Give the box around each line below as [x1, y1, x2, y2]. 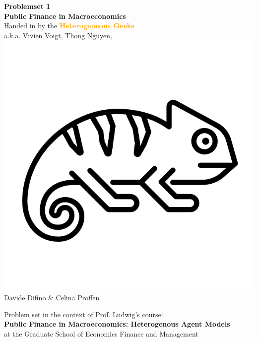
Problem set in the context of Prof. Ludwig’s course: [4, 309, 163, 319]
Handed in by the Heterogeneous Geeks [4, 20, 134, 31]
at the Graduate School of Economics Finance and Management [4, 328, 198, 339]
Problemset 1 [4, 1, 51, 11]
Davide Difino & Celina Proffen [4, 292, 100, 302]
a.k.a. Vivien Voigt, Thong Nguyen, [4, 30, 112, 40]
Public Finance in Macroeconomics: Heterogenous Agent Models [4, 319, 230, 329]
